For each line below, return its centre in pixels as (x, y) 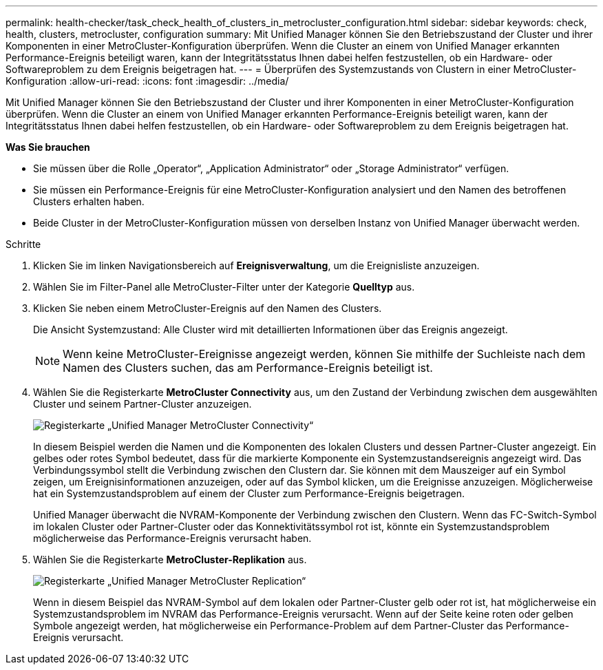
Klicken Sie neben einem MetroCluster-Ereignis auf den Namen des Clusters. (208, 308)
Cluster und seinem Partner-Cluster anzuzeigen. (142, 404)
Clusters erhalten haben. (89, 201)
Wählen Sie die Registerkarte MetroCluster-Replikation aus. (170, 559)
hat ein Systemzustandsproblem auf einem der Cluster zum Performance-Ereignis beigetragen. (249, 493)
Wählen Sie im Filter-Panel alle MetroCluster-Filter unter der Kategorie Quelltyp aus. (224, 287)
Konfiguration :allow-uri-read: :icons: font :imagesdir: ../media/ (147, 81)
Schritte (23, 244)
